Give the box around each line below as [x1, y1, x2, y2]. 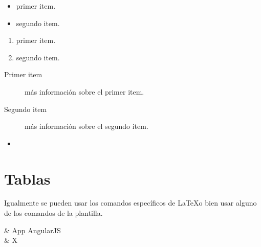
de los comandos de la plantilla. [4, 208, 103, 218]
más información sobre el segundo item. [25, 121, 148, 131]
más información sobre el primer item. [25, 86, 144, 97]
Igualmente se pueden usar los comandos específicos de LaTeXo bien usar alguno [4, 197, 257, 208]
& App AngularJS [4, 224, 61, 235]
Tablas [4, 168, 51, 189]
